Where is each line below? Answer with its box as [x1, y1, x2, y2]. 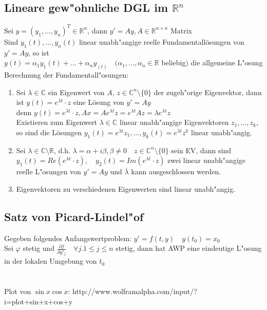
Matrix [170, 25, 192, 35]
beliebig [161, 57, 186, 68]
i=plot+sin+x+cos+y [4, 296, 73, 306]
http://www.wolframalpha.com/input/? [72, 286, 197, 297]
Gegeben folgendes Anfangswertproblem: [4, 232, 132, 243]
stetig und [23, 243, 54, 253]
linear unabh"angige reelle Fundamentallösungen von [79, 36, 244, 47]
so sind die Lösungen [16, 126, 82, 137]
